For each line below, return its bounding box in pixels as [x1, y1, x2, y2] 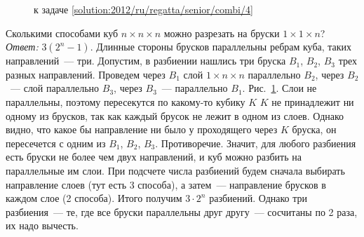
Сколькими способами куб [6, 25, 119, 40]
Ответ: [6, 39, 39, 54]
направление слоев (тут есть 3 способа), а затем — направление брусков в [6, 177, 326, 191]
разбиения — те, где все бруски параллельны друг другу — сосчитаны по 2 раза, [6, 204, 358, 219]
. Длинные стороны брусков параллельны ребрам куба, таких [90, 39, 352, 54]
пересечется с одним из [6, 135, 106, 150]
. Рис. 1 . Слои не [242, 81, 317, 95]
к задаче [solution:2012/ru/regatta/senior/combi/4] [34, 2, 253, 16]
